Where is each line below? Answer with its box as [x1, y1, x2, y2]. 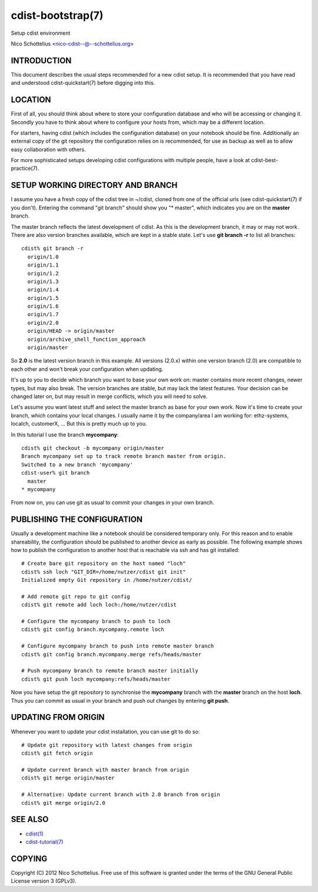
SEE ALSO [11, 814, 49, 825]
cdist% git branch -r [21, 245, 84, 252]
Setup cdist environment [11, 29, 71, 37]
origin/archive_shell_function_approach [27, 336, 146, 343]
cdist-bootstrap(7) [11, 9, 104, 22]
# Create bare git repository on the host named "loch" [21, 560, 186, 567]
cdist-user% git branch [21, 469, 90, 476]
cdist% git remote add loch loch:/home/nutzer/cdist [21, 601, 177, 608]
